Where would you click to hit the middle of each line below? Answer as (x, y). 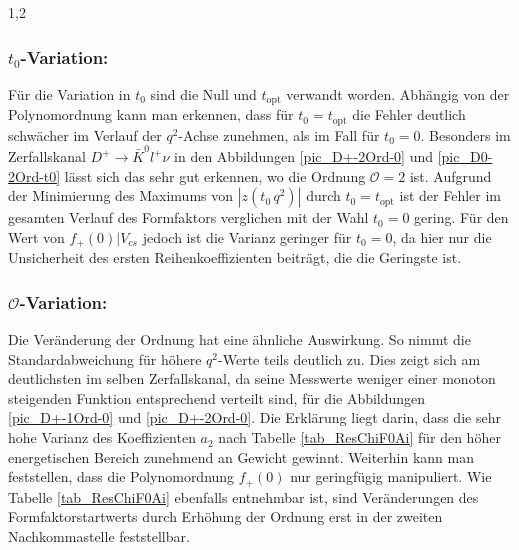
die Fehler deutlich (409, 114)
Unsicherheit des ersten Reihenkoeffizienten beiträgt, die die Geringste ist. (235, 257)
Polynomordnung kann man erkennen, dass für (151, 114)
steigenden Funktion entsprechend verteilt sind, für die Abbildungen (217, 397)
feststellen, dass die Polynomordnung (121, 476)
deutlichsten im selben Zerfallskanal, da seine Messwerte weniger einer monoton (252, 378)
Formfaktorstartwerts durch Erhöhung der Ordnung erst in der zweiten (225, 516)
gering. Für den (461, 217)
